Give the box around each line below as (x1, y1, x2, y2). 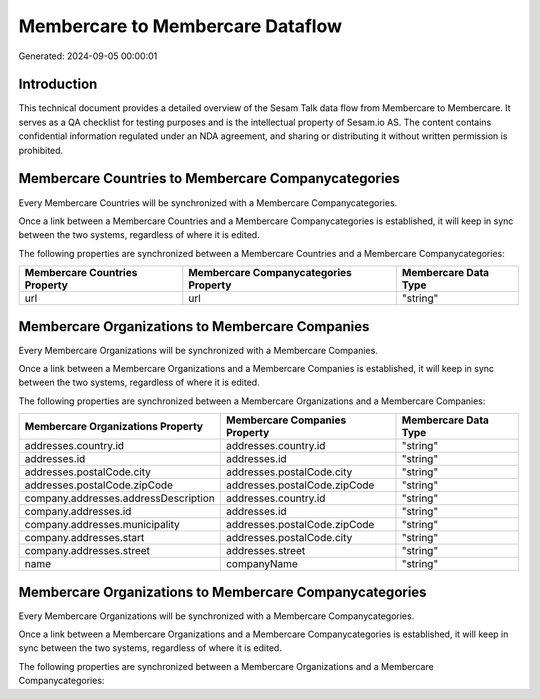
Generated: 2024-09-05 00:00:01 (18, 50, 158, 62)
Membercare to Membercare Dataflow (18, 15, 343, 37)
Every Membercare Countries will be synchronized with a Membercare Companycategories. (18, 196, 398, 209)
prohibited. (18, 144, 64, 156)
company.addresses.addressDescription (24, 491, 215, 505)
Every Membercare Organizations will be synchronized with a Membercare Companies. (18, 344, 379, 356)
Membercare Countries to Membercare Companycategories (18, 170, 400, 187)
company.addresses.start (24, 531, 145, 545)
